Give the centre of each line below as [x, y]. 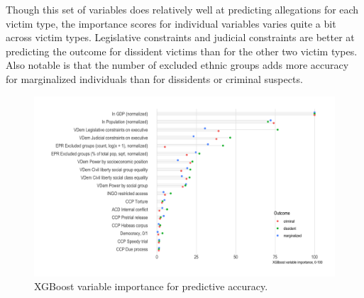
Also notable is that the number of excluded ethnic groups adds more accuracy [177, 65]
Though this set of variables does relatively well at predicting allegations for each [182, 9]
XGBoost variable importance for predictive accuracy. [151, 286]
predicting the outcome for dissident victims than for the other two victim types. [182, 51]
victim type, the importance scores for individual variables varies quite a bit [171, 23]
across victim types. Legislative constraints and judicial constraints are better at [180, 37]
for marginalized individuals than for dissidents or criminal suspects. [154, 78]
